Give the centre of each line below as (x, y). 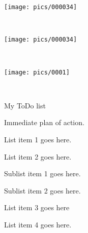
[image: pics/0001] (37, 72)
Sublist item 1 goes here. (42, 173)
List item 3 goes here (37, 207)
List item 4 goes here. (38, 224)
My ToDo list (25, 105)
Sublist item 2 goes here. (42, 190)
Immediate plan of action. (44, 122)
